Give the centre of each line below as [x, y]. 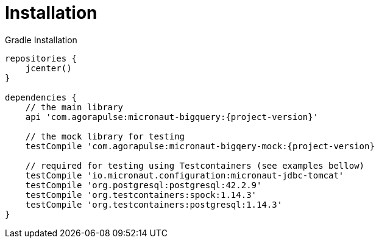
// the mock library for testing [105, 136]
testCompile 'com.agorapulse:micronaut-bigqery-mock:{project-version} [200, 146]
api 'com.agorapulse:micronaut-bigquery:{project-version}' [172, 117]
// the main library [74, 107]
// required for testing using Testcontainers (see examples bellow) [195, 165]
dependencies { [41, 97]
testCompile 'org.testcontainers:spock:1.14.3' [141, 195]
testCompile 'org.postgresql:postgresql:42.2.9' [143, 185]
